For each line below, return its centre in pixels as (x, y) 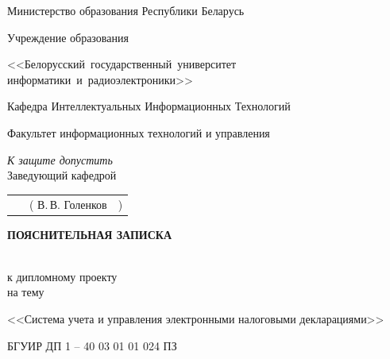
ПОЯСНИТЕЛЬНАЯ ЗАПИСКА (90, 234)
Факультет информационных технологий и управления (139, 132)
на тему (26, 292)
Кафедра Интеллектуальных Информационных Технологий (149, 106)
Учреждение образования (68, 37)
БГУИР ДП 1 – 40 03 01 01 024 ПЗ (92, 345)
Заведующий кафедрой (62, 175)
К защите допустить (60, 159)
